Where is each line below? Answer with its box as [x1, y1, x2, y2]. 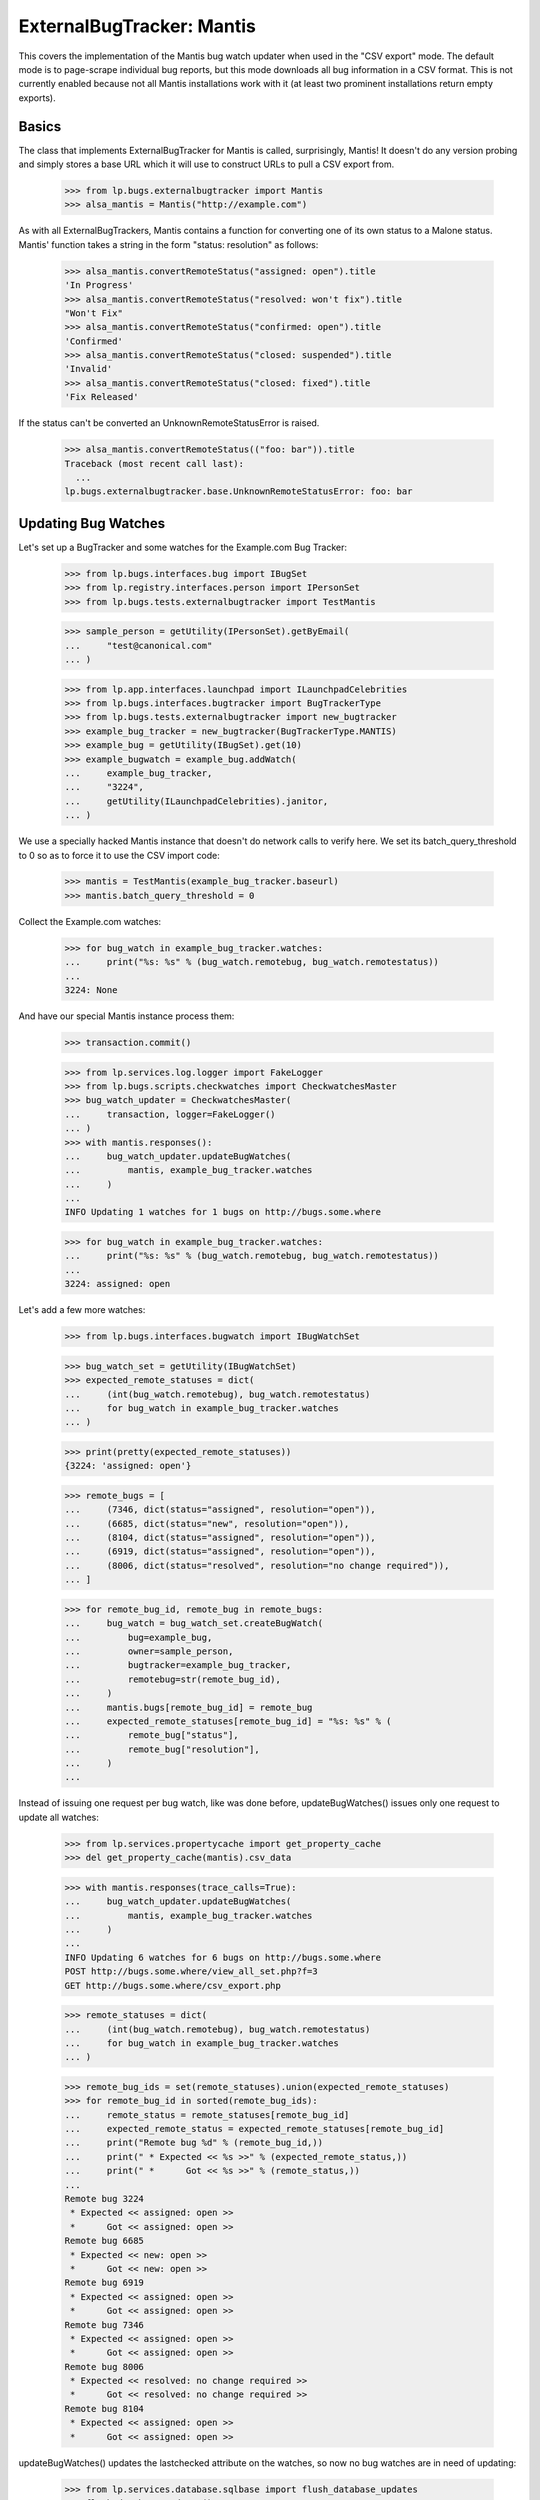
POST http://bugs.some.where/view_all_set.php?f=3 [64, 1966, 319, 1977]
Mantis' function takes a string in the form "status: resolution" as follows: [18, 238, 319, 250]
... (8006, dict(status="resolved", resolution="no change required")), [64, 1560, 450, 1571]
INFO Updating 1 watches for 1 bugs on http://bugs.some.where [64, 1206, 382, 1218]
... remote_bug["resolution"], [64, 1743, 260, 1755]
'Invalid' [64, 363, 113, 375]
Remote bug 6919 [64, 2277, 145, 2289]
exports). [18, 91, 56, 104]
